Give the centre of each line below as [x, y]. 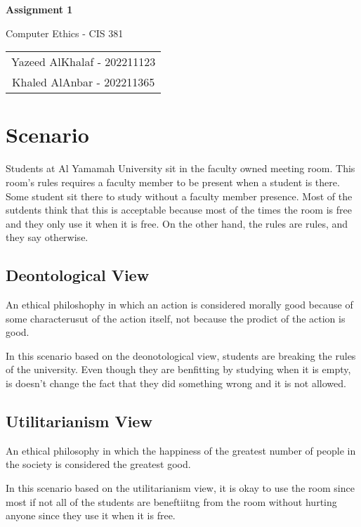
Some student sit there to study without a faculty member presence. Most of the [179, 196]
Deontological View [78, 275]
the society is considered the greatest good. [98, 464]
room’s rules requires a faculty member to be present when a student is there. [173, 182]
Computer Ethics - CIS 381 [65, 33]
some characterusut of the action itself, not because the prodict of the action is [176, 318]
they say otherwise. [47, 237]
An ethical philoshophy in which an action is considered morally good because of [179, 305]
